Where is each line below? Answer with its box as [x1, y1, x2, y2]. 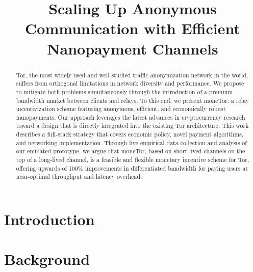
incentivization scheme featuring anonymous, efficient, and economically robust [16, 104, 226, 113]
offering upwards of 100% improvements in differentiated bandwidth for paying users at [16, 164, 248, 172]
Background [4, 249, 90, 269]
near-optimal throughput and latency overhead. [16, 172, 142, 181]
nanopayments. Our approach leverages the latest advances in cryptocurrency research [16, 113, 245, 121]
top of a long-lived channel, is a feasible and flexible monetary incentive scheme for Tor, [16, 155, 249, 164]
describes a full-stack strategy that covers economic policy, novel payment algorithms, [16, 130, 244, 139]
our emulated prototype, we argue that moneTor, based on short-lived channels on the [16, 147, 245, 155]
